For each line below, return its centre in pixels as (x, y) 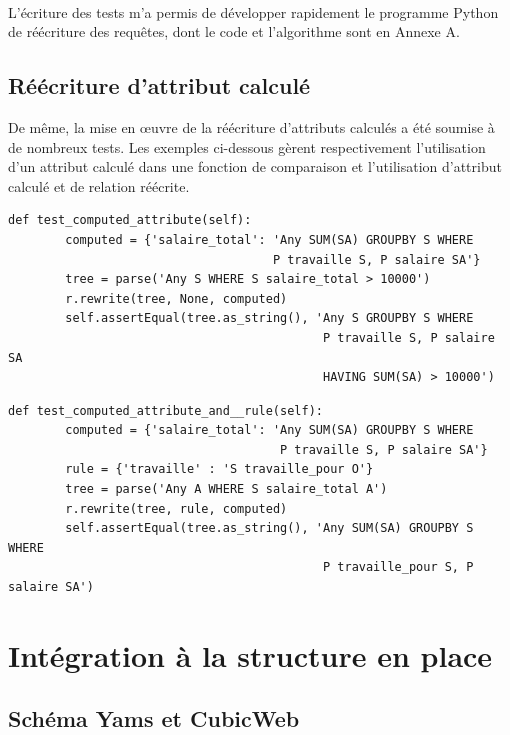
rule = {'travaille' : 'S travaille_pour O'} (219, 469)
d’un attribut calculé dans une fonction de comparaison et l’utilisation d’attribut (255, 166)
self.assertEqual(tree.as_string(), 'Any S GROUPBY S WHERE (269, 318)
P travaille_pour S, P (398, 567)
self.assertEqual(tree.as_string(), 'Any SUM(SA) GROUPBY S (269, 528)
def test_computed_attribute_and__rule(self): (165, 410)
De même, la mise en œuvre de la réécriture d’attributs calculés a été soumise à (251, 126)
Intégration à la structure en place (250, 654)
